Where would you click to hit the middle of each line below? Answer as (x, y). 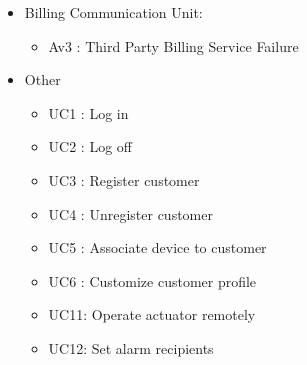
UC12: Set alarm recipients (131, 347)
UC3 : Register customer (124, 179)
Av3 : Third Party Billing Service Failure (173, 45)
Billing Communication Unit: (113, 12)
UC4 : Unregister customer (130, 213)
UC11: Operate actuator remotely (152, 314)
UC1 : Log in (88, 112)
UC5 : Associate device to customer (157, 247)
